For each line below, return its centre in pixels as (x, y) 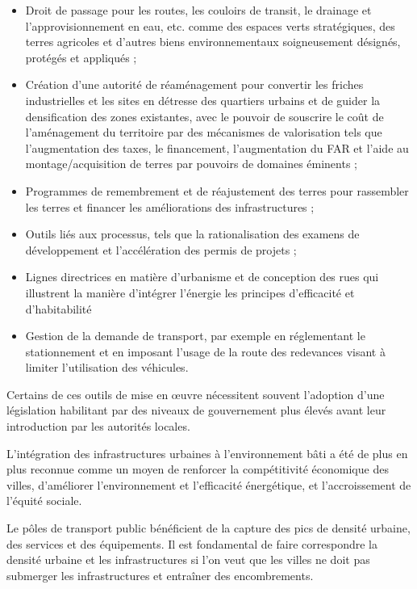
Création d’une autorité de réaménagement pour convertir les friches (194, 84)
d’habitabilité (58, 308)
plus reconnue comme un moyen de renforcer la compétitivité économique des (198, 469)
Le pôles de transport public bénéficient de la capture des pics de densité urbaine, (208, 528)
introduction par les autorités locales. (98, 426)
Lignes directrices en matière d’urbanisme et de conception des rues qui (202, 277)
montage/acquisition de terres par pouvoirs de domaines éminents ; (191, 164)
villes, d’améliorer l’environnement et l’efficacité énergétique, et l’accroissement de (209, 484)
